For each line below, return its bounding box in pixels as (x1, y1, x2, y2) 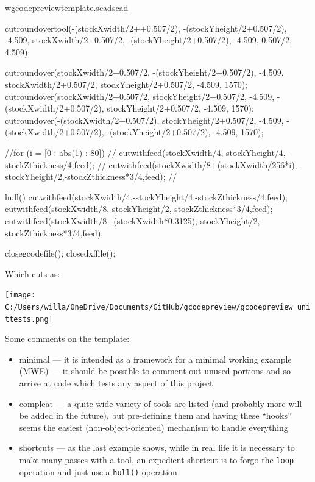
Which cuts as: (5, 267, 60, 280)
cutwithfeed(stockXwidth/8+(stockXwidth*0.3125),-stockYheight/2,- (5, 214, 263, 227)
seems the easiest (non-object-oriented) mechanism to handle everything (19, 420, 288, 433)
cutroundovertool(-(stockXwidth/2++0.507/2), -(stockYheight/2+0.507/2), (5, 21, 287, 34)
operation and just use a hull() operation (19, 465, 177, 478)
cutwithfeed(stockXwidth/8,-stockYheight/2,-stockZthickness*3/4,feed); (5, 202, 273, 215)
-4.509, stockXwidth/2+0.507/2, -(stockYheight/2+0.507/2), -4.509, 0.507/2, (5, 34, 292, 46)
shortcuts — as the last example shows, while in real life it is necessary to (19, 441, 295, 454)
